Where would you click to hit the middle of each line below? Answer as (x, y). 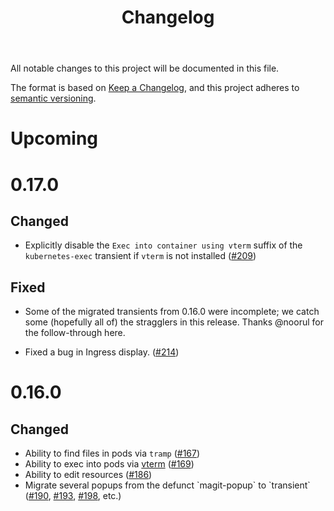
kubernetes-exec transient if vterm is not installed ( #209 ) (140, 256)
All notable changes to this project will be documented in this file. (145, 68)
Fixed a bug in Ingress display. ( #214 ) (102, 352)
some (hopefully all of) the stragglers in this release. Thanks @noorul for (174, 322)
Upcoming (54, 138)
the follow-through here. (75, 333)
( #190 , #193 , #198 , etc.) (73, 496)
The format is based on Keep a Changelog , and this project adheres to (155, 88)
